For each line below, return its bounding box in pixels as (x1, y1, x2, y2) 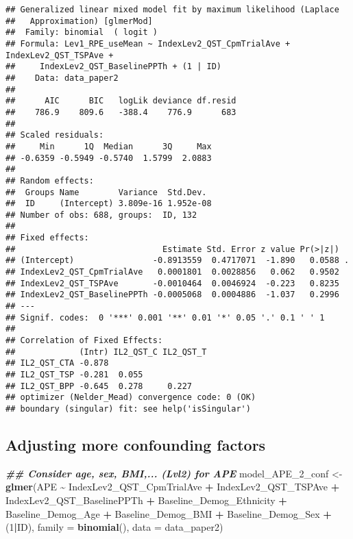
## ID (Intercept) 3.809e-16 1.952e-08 (5, 199, 212, 209)
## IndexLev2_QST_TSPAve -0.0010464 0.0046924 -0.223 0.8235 (5, 278, 339, 288)
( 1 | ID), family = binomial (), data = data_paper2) (5, 520, 223, 534)
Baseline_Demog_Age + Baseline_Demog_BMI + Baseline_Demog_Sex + (5, 506, 332, 521)
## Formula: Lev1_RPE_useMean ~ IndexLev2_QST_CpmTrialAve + (5, 38, 291, 49)
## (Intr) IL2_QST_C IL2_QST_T (5, 347, 207, 357)
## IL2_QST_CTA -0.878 (5, 358, 109, 368)
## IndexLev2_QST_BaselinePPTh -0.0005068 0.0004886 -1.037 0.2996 (5, 290, 339, 300)
